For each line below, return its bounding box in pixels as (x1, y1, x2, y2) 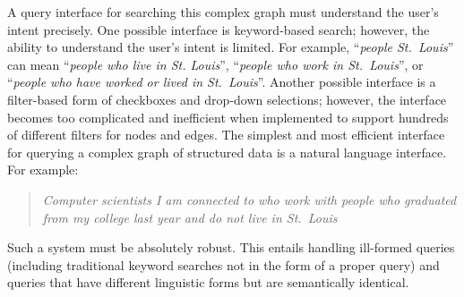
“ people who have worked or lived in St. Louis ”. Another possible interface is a (7, 72, 436, 91)
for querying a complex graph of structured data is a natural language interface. (7, 142, 447, 161)
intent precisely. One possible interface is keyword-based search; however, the (7, 20, 430, 38)
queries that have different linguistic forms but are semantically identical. (7, 273, 409, 292)
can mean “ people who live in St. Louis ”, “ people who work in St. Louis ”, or (7, 55, 424, 73)
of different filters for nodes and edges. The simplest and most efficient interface (7, 125, 445, 144)
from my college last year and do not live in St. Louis (42, 208, 338, 226)
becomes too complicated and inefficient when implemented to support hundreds (7, 107, 449, 126)
